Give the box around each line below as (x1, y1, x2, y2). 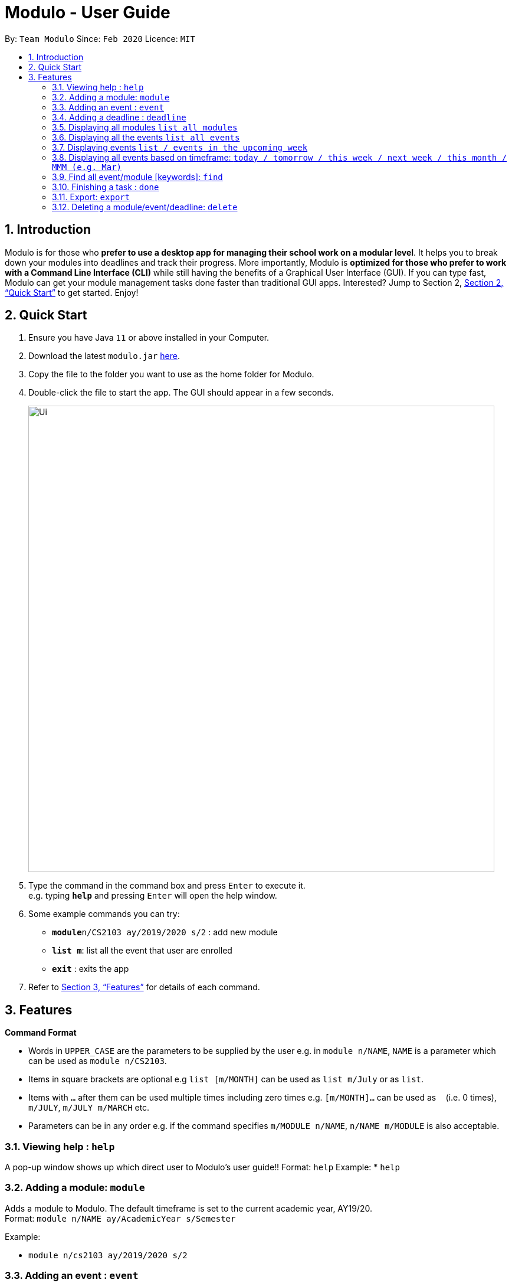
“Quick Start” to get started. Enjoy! (5, 287, 139, 298)
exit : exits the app (52, 964, 129, 974)
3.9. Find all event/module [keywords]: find (52, 171, 223, 182)
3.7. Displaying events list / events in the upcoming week (52, 142, 308, 152)
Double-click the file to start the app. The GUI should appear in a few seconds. (28, 387, 334, 398)
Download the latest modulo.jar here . (28, 351, 180, 361)
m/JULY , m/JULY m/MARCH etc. (28, 1102, 150, 1113)
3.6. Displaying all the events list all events (52, 132, 240, 142)
